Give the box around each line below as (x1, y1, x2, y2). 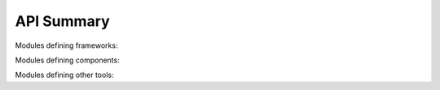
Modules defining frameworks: (15, 41, 118, 50)
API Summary (15, 12, 110, 30)
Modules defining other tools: (15, 70, 114, 80)
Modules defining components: (15, 55, 120, 65)
